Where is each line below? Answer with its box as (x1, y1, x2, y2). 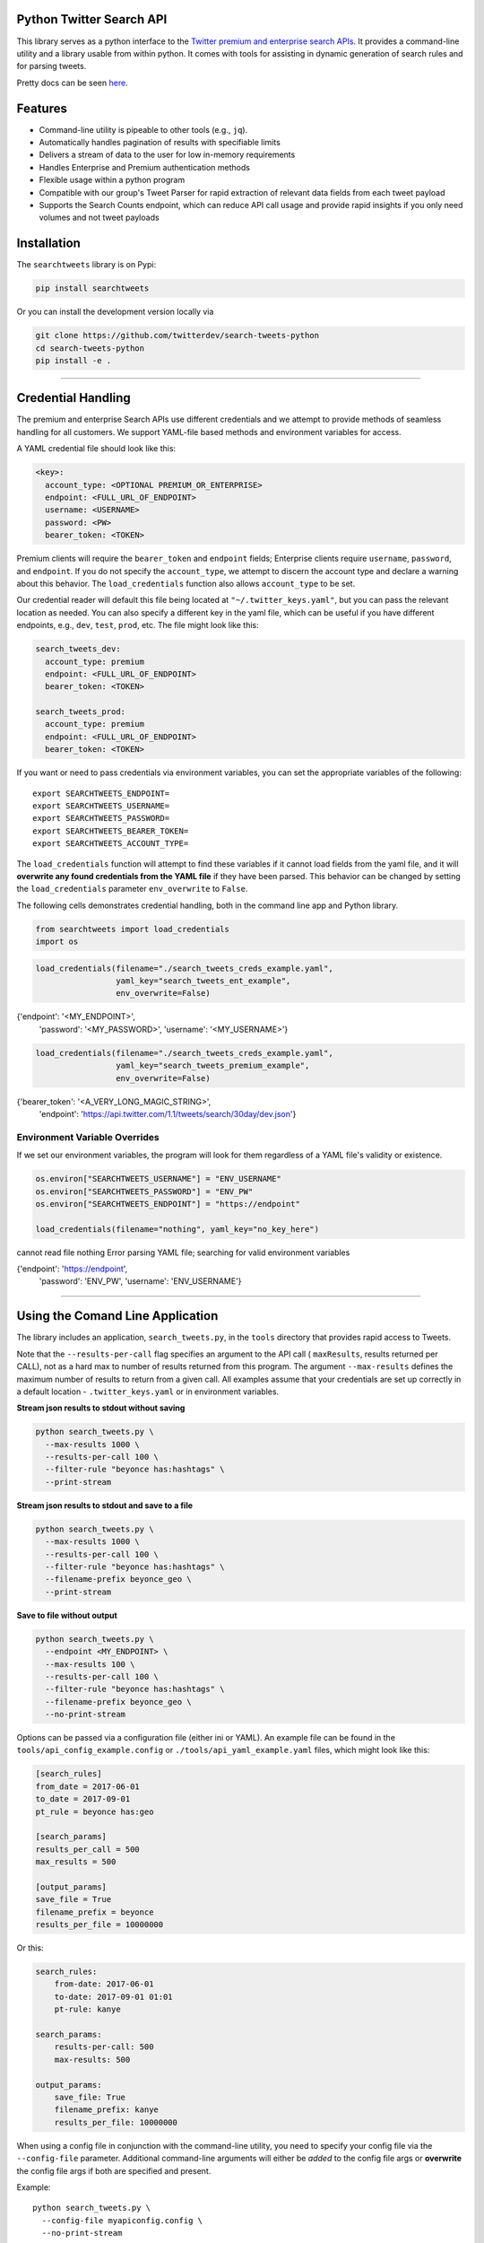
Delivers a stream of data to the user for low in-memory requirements (39, 149, 296, 161)
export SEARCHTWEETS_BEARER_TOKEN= (32, 825, 189, 836)
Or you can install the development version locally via (16, 306, 214, 318)
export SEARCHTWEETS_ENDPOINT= (32, 788, 170, 799)
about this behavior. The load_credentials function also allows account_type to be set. (16, 578, 356, 589)
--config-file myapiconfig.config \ (41, 2215, 203, 2225)
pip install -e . (35, 355, 112, 365)
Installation (16, 236, 81, 251)
